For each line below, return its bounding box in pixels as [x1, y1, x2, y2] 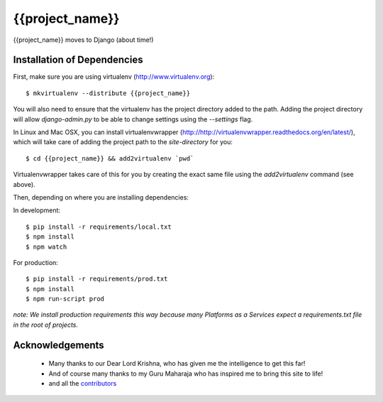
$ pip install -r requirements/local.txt [26, 222, 172, 231]
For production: [13, 258, 58, 266]
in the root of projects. [13, 320, 78, 329]
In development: [13, 206, 60, 214]
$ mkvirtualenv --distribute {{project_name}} [26, 89, 191, 97]
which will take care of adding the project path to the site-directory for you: [13, 138, 233, 146]
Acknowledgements [13, 339, 104, 351]
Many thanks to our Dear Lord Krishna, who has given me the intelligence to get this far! [48, 359, 306, 368]
